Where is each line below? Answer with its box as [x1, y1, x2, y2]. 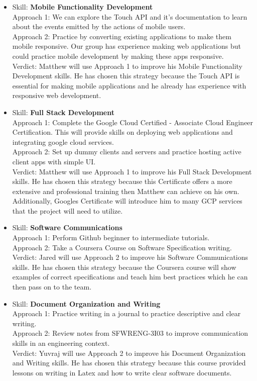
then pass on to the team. [12, 281, 92, 292]
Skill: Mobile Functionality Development [12, 2, 153, 12]
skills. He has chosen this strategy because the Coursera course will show [12, 261, 236, 272]
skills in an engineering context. [12, 338, 110, 348]
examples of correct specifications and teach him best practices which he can [12, 271, 248, 282]
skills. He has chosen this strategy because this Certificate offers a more [12, 176, 232, 186]
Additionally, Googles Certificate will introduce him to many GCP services [12, 196, 242, 206]
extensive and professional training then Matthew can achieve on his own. [12, 185, 239, 196]
